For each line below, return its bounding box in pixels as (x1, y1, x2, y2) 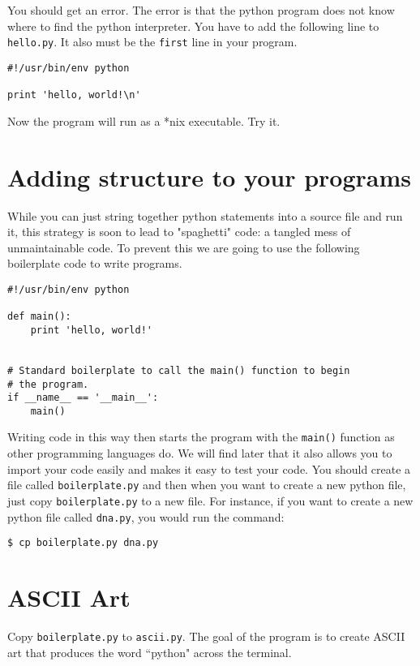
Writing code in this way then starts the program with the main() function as (7, 428, 395, 445)
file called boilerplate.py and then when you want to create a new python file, (7, 476, 406, 493)
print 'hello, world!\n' (7, 89, 141, 101)
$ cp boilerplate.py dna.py (7, 537, 159, 549)
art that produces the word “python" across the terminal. (7, 643, 292, 660)
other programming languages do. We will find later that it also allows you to (7, 445, 392, 462)
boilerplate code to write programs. (7, 255, 182, 272)
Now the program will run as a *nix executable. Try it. (7, 112, 281, 129)
